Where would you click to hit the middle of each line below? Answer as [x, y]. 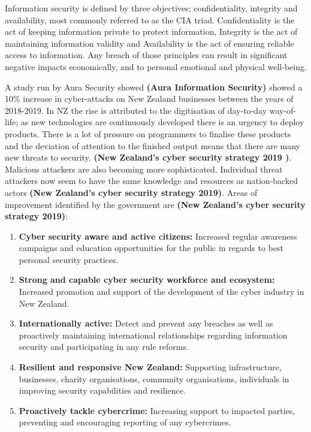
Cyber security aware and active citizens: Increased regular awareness [158, 236]
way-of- [283, 110]
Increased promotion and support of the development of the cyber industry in [161, 291]
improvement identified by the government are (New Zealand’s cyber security [155, 204]
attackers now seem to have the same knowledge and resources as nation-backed [151, 181]
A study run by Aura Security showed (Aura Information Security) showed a [154, 87]
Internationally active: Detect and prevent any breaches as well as [146, 323]
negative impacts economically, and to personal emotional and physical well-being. [156, 66]
